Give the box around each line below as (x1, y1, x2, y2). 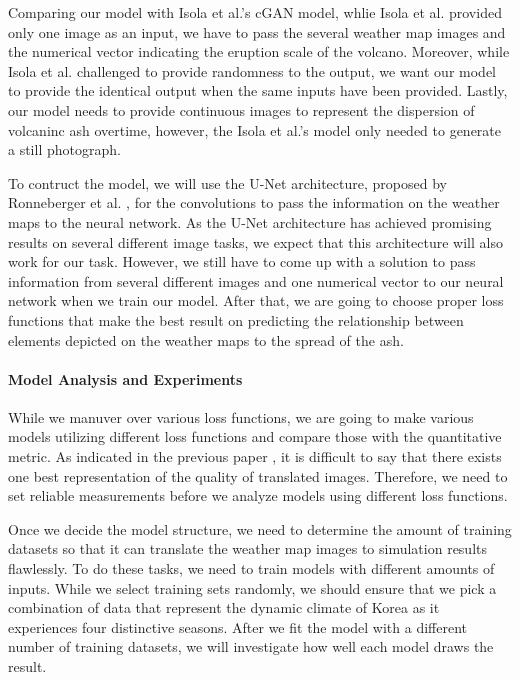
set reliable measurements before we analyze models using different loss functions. (8, 485, 508, 506)
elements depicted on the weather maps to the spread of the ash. (8, 329, 404, 350)
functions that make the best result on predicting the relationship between (8, 309, 464, 330)
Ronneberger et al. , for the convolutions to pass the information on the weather (8, 192, 500, 213)
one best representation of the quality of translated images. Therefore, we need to (8, 465, 508, 486)
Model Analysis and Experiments (8, 368, 243, 389)
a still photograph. (8, 139, 121, 160)
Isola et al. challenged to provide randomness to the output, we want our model (8, 60, 496, 81)
